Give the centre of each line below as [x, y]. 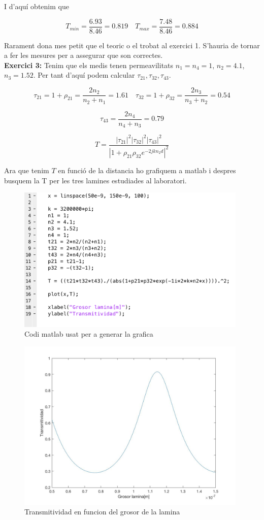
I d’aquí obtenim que [37, 6]
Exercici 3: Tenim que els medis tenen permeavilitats [89, 65]
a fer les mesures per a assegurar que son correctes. [84, 55]
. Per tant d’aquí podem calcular [84, 75]
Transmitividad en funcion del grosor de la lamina [102, 512]
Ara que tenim [27, 170]
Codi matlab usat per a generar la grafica [89, 334]
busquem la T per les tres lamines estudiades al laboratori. [95, 180]
